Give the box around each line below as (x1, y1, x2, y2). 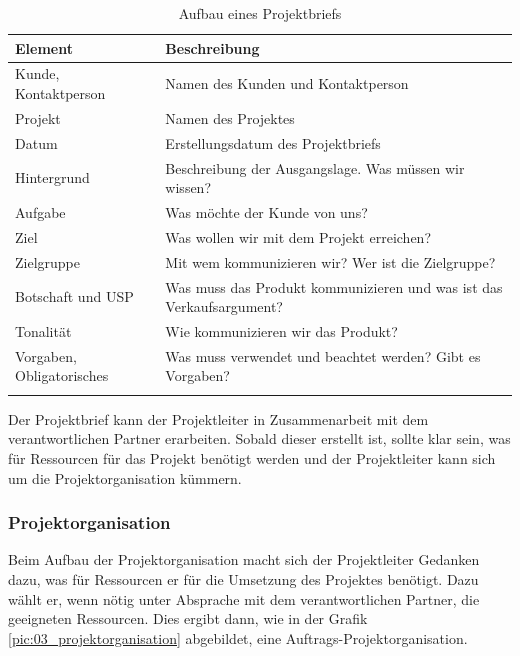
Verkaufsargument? (165, 296, 283, 317)
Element (15, 37, 73, 58)
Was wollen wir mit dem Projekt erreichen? (165, 226, 431, 247)
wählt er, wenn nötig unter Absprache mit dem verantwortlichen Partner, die (8, 588, 480, 609)
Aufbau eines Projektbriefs (178, 3, 342, 23)
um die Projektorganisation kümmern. (8, 467, 242, 488)
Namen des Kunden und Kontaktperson (165, 73, 409, 94)
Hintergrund (15, 167, 90, 188)
